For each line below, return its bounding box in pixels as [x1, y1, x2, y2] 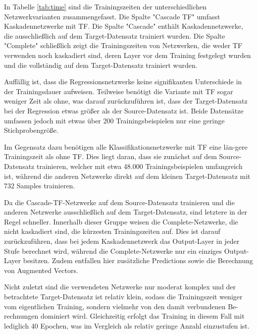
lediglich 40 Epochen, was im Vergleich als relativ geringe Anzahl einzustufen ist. [4, 320, 250, 331]
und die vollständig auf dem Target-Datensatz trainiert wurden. [4, 59, 198, 70]
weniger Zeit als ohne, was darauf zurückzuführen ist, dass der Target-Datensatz [4, 96, 248, 106]
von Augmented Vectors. [4, 265, 78, 275]
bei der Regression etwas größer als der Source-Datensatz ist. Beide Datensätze [4, 105, 244, 115]
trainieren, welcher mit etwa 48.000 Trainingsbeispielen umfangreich [36, 161, 243, 171]
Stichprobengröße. [4, 125, 58, 135]
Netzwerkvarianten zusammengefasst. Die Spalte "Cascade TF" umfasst [4, 11, 220, 21]
